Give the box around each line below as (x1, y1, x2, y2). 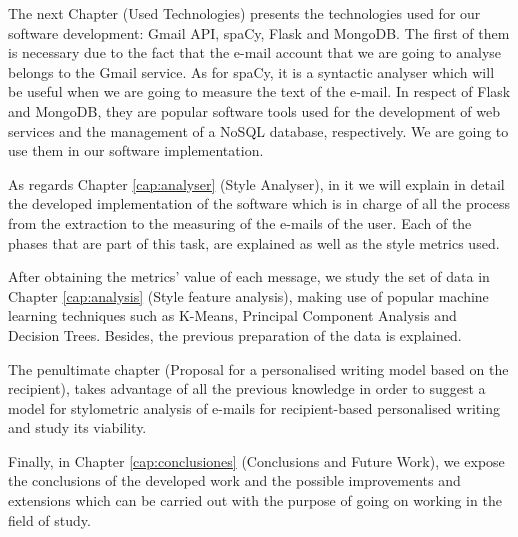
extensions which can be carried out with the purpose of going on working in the (8, 490, 502, 511)
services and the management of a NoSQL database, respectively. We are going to (8, 120, 509, 141)
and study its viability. (8, 417, 147, 438)
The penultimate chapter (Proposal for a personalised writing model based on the (8, 358, 509, 379)
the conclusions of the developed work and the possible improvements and (8, 470, 461, 491)
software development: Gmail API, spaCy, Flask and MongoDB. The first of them (8, 22, 510, 43)
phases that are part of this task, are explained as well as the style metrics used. (8, 232, 500, 253)
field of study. (8, 509, 91, 530)
